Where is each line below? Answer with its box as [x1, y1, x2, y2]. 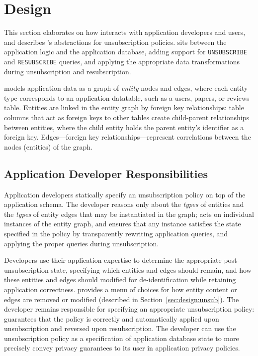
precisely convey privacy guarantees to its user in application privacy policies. [4, 343, 240, 353]
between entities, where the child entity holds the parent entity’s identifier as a [4, 122, 244, 132]
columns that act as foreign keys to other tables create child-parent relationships [4, 112, 249, 122]
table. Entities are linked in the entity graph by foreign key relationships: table [4, 102, 244, 113]
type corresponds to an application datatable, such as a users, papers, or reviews [4, 92, 250, 103]
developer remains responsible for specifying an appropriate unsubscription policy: [4, 304, 255, 314]
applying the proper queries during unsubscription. [4, 238, 159, 248]
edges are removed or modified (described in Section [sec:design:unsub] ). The [4, 294, 239, 304]
